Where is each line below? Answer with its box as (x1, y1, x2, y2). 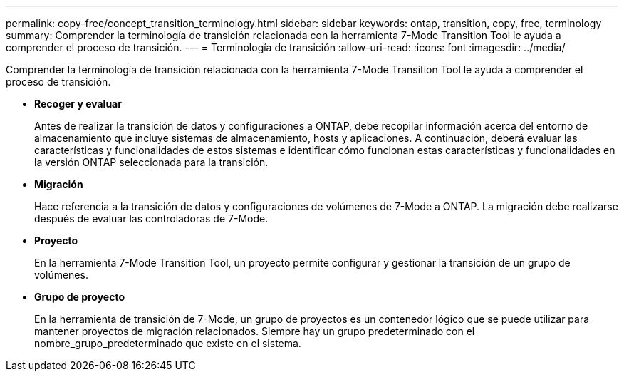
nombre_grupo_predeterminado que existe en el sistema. (34, 337, 301, 349)
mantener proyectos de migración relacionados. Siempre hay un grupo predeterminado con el (34, 325, 475, 337)
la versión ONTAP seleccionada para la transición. (34, 156, 269, 168)
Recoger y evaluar (34, 98, 122, 110)
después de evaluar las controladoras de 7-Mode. (34, 212, 269, 224)
